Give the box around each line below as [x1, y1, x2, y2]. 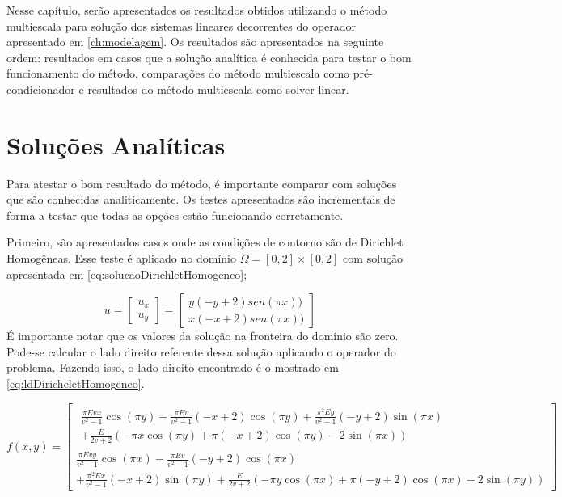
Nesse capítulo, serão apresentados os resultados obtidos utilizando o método [6, 2, 387, 18]
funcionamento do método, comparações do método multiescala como [6, 65, 350, 82]
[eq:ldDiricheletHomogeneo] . [6, 375, 145, 392]
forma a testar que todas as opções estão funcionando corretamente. [6, 206, 344, 223]
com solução [343, 250, 404, 267]
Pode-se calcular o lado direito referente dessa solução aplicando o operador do [6, 343, 396, 360]
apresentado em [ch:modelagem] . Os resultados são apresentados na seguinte [6, 33, 384, 50]
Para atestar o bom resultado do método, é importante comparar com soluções [6, 175, 397, 192]
